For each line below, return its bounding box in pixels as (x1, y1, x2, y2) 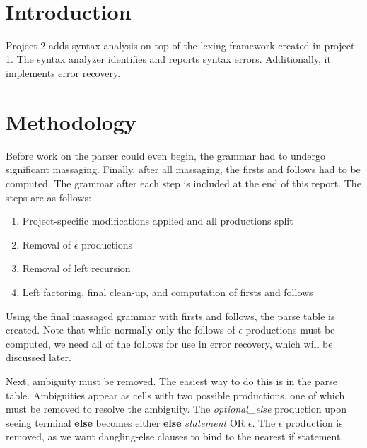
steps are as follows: (6, 189, 91, 204)
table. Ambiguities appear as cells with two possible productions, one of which (6, 387, 345, 402)
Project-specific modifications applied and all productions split (22, 213, 293, 228)
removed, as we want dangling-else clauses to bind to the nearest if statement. (6, 429, 344, 444)
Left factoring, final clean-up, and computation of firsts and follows (22, 284, 313, 299)
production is (286, 415, 343, 430)
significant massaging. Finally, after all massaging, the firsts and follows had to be (6, 162, 361, 177)
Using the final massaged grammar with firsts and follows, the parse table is (6, 308, 335, 323)
